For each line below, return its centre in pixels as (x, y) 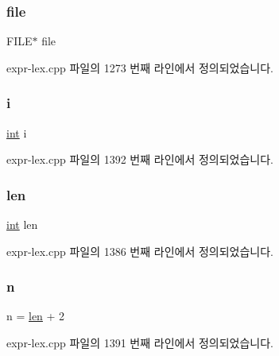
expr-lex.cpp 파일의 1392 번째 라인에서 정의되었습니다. (140, 159)
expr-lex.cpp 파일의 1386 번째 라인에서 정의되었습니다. (140, 251)
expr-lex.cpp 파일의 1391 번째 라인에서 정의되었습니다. (140, 343)
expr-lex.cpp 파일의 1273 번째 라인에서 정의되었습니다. (140, 67)
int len (22, 224)
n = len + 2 (36, 316)
